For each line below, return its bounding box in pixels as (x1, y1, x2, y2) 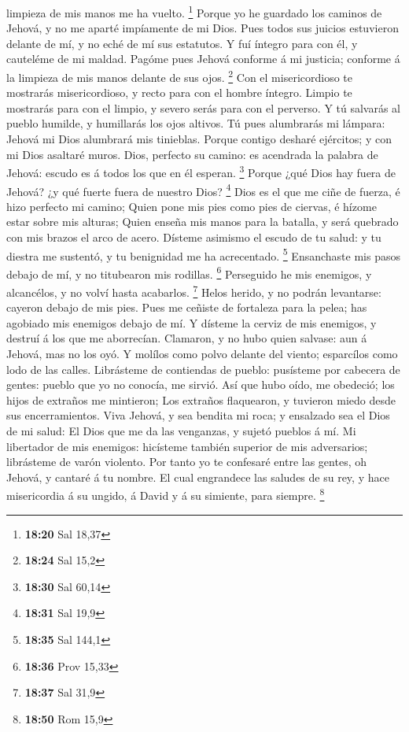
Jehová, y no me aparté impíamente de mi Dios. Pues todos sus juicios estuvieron (6, 20, 399, 36)
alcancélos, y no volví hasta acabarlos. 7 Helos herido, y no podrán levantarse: (6, 282, 381, 300)
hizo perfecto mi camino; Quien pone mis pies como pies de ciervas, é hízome (6, 198, 377, 214)
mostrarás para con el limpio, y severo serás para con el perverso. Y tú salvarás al (6, 99, 401, 116)
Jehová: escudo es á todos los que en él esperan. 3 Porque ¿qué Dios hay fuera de (6, 162, 396, 180)
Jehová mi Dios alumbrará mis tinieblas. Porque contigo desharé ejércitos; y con (6, 131, 392, 147)
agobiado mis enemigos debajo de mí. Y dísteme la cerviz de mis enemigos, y (6, 314, 377, 331)
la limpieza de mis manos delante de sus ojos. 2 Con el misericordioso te (6, 67, 352, 85)
